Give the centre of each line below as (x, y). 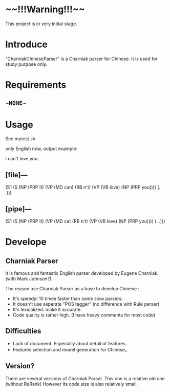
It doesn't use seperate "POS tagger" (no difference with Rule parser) (86, 304)
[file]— (16, 175)
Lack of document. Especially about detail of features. (70, 343)
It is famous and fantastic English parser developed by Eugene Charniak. (82, 273)
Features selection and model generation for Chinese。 (71, 349)
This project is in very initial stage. (41, 24)
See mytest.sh (20, 139)
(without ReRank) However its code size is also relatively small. (72, 384)
